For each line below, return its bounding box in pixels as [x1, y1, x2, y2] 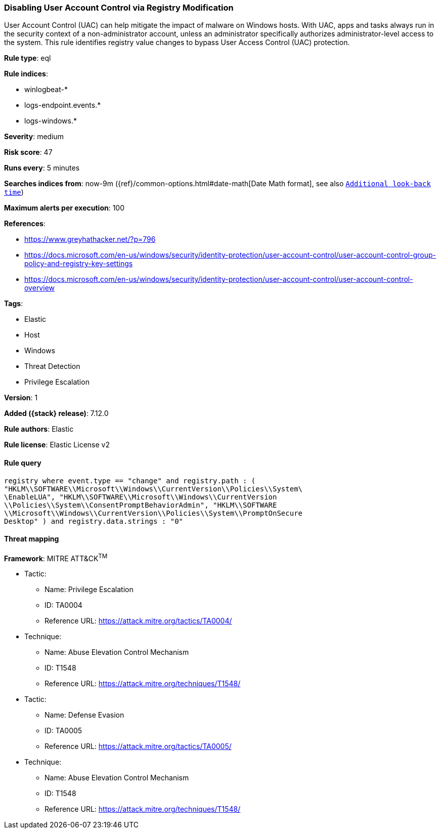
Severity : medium [4, 132, 64, 141]
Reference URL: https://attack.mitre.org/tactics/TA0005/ [45, 742, 232, 751]
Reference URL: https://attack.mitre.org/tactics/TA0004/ [45, 616, 232, 626]
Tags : [4, 299, 23, 308]
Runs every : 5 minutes [4, 163, 80, 173]
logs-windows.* [24, 116, 77, 126]
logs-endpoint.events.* [24, 101, 101, 110]
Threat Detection [24, 362, 80, 371]
